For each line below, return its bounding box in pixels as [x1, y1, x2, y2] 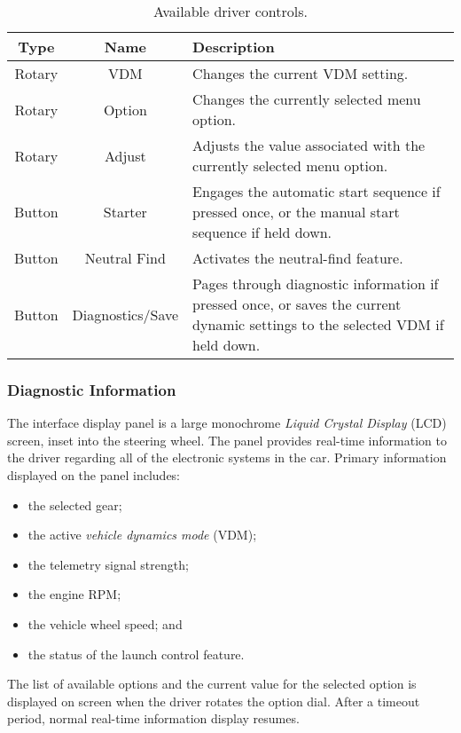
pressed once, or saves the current [192, 294, 402, 314]
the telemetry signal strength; [27, 555, 189, 573]
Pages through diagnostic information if [192, 273, 439, 294]
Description [192, 36, 275, 57]
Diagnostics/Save [72, 303, 179, 325]
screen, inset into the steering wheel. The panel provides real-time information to [7, 430, 447, 449]
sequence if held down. [192, 222, 332, 242]
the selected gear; [27, 495, 122, 514]
